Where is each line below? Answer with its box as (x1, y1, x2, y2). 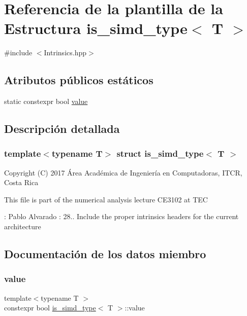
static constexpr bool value (4, 96, 88, 107)
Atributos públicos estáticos (4, 72, 153, 88)
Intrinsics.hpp (44, 47, 87, 58)
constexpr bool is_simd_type (4, 302, 96, 313)
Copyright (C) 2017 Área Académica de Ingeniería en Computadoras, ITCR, (4, 167, 242, 178)
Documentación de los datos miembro (4, 246, 206, 262)
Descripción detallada (4, 121, 120, 136)
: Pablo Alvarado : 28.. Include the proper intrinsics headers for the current (4, 211, 239, 222)
